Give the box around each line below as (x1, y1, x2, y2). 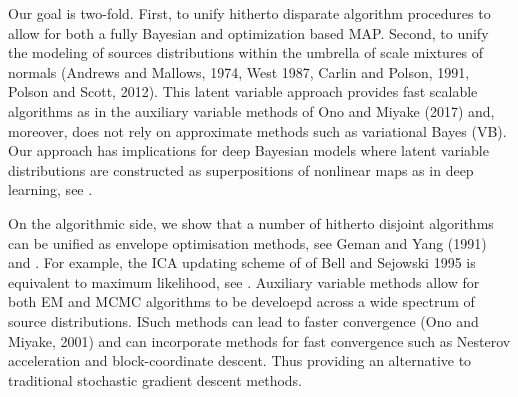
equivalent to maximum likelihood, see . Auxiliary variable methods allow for (8, 271, 480, 292)
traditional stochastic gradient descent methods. (8, 369, 302, 390)
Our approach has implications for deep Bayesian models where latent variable (8, 140, 489, 161)
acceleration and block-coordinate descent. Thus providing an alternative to (8, 350, 472, 371)
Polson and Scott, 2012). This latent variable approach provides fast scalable (8, 81, 478, 102)
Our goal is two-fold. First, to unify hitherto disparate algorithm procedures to (8, 3, 491, 23)
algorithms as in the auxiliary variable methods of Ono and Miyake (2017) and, (8, 100, 495, 121)
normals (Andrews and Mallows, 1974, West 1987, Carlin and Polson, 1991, (8, 61, 470, 82)
